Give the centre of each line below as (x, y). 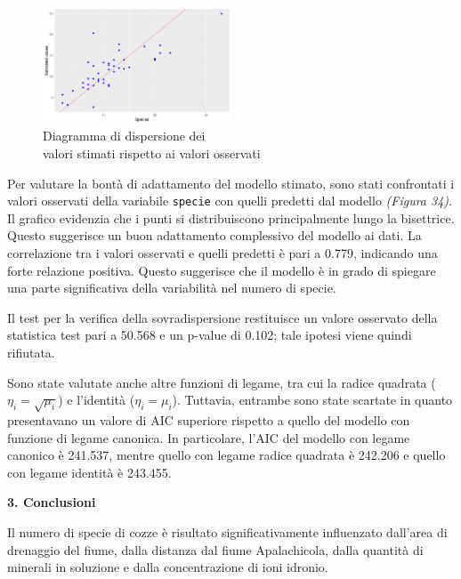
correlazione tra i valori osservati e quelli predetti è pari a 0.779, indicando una (222, 253)
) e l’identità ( (97, 400)
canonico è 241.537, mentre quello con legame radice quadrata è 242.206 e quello (226, 455)
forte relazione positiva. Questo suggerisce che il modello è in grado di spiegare (222, 270)
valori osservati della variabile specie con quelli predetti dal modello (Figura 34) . (230, 201)
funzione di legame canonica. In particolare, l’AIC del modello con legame (209, 437)
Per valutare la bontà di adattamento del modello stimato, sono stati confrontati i (231, 183)
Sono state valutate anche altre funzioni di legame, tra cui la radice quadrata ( (222, 382)
